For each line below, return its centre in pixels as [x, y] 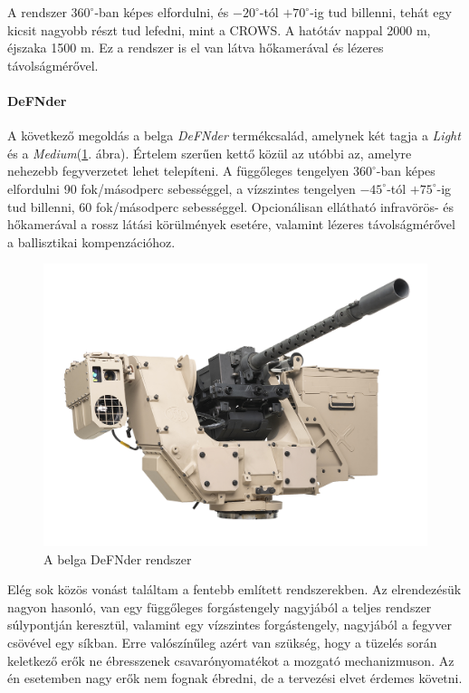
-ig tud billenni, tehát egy [381, 12]
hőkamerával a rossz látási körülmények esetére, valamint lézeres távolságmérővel [231, 224]
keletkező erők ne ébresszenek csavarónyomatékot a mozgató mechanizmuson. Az [231, 660]
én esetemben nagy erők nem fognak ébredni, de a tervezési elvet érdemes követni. [235, 678]
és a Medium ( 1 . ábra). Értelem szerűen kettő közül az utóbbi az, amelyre [210, 153]
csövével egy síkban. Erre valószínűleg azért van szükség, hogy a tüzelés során [222, 643]
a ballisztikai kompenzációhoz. [91, 241]
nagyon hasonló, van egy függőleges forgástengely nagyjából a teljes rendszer [220, 606]
